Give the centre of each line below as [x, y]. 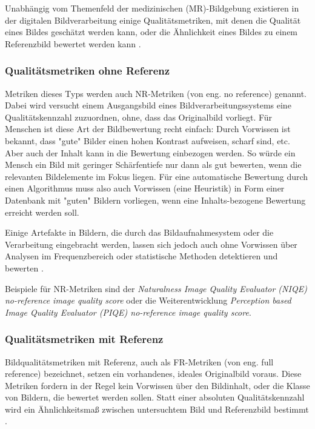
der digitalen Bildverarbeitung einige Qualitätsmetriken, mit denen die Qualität [153, 20]
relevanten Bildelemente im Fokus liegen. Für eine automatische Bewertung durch [157, 176]
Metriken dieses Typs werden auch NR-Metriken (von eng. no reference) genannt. [156, 93]
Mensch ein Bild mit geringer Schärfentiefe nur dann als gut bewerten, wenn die [153, 165]
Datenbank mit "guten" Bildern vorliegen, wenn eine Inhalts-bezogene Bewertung [155, 200]
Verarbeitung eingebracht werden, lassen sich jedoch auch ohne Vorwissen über [151, 244]
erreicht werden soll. [42, 212]
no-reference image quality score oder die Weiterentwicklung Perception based [148, 300]
